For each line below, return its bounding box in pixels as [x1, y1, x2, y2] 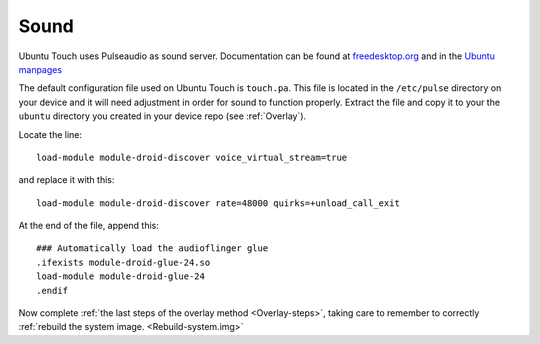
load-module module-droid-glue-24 [36, 271, 205, 282]
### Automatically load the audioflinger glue [36, 243, 269, 254]
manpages [18, 63, 63, 75]
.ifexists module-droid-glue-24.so [36, 256, 211, 268]
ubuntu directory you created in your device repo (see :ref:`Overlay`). [18, 110, 307, 122]
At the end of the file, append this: [18, 220, 159, 232]
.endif [36, 285, 69, 296]
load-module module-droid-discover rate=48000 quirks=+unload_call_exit [36, 197, 400, 209]
